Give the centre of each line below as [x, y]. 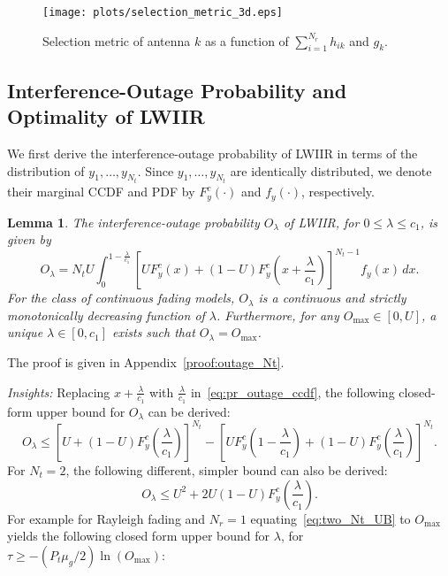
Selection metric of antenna [117, 40]
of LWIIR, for [321, 222]
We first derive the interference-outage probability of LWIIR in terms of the [213, 154]
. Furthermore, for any [278, 315]
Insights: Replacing [59, 392]
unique [25, 332]
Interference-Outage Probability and [177, 90]
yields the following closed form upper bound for [139, 536]
